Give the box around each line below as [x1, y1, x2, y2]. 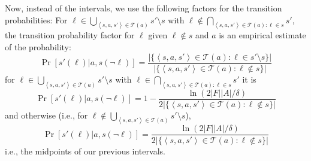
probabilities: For [5, 13, 68, 26]
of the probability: [5, 41, 71, 53]
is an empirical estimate [219, 29, 306, 41]
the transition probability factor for [5, 29, 135, 41]
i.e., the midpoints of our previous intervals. [5, 144, 165, 157]
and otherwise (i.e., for [5, 108, 88, 121]
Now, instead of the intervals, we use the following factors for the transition [5, 2, 282, 14]
